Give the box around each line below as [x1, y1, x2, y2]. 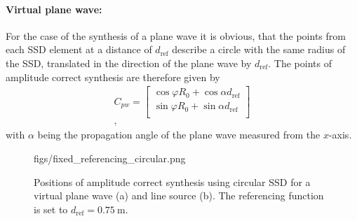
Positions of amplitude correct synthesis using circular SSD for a [34, 174, 311, 189]
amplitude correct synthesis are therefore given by [6, 69, 220, 84]
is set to [34, 201, 68, 216]
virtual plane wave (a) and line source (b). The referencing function [34, 188, 324, 203]
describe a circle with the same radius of [172, 42, 346, 57]
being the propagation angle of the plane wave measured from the [37, 127, 321, 142]
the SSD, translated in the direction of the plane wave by [6, 55, 252, 70]
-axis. [328, 127, 352, 142]
